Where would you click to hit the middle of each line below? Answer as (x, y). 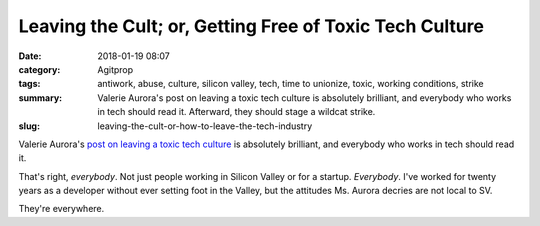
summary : (40, 97)
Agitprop (115, 69)
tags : (29, 84)
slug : (29, 126)
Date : (30, 56)
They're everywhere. (61, 209)
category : (39, 69)
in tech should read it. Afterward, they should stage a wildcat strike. (236, 112)
